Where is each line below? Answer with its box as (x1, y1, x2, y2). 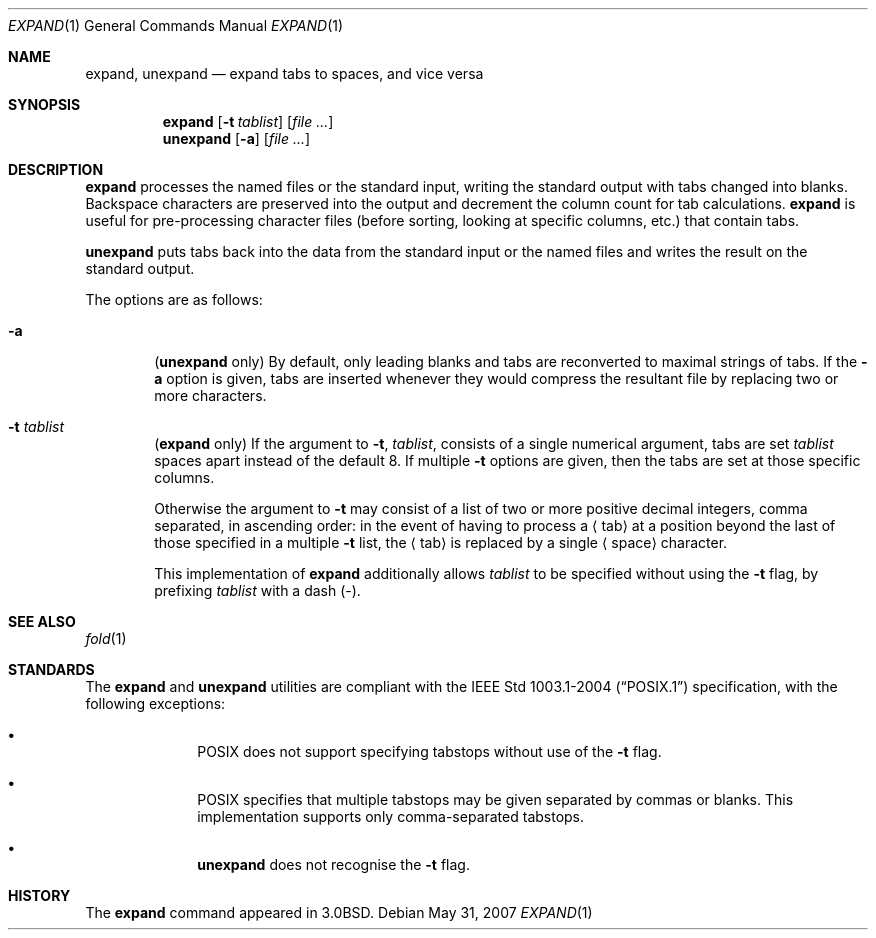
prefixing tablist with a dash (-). (154, 582, 361, 599)
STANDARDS (8, 661, 95, 678)
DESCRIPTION (8, 161, 104, 178)
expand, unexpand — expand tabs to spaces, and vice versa (85, 65, 484, 82)
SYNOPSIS (8, 96, 81, 113)
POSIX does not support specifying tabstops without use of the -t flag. (197, 743, 662, 760)
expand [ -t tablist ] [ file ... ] (162, 113, 334, 130)
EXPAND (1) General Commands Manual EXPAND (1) (8, 17, 344, 34)
